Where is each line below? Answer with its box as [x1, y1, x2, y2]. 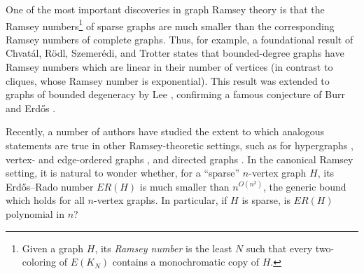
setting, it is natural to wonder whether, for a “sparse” [6, 165, 240, 180]
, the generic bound [262, 179, 346, 193]
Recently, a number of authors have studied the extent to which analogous [6, 124, 325, 139]
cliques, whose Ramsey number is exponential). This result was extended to [6, 73, 330, 88]
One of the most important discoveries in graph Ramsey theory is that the [6, 2, 325, 16]
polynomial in [6, 206, 65, 221]
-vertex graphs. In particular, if [93, 193, 227, 207]
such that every [246, 240, 313, 255]
